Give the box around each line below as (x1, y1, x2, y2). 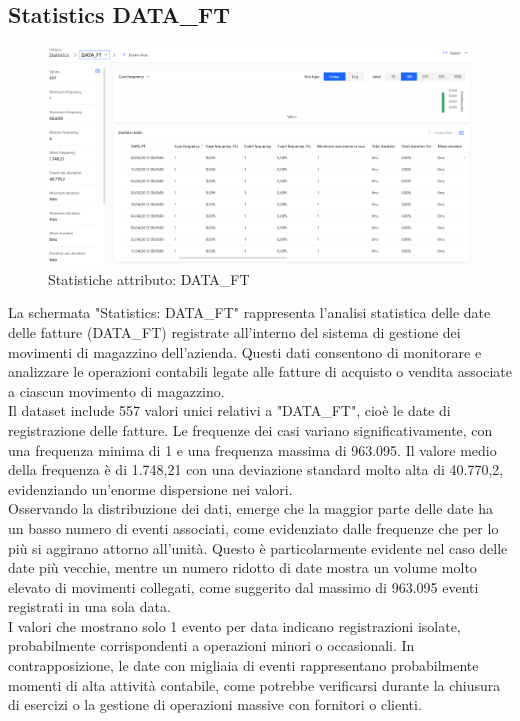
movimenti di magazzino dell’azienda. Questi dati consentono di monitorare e (8, 341, 482, 362)
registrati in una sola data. (8, 596, 171, 617)
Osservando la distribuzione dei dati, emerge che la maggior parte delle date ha (8, 498, 493, 519)
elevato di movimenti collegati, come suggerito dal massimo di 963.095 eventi (8, 576, 479, 597)
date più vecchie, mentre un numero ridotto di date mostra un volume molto (8, 557, 477, 578)
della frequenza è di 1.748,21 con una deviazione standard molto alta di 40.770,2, (8, 459, 504, 480)
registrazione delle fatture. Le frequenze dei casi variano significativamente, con (8, 419, 493, 440)
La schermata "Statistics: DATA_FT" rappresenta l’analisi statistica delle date (8, 302, 491, 323)
